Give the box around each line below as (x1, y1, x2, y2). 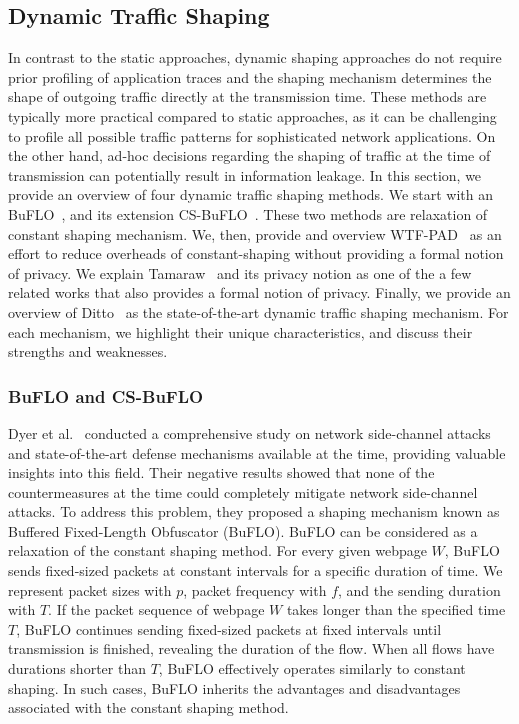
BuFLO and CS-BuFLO (8, 383, 204, 408)
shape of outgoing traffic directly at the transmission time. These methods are (8, 86, 487, 107)
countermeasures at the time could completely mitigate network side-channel (8, 481, 478, 502)
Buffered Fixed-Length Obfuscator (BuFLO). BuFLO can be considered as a (8, 520, 478, 541)
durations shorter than (8, 658, 146, 679)
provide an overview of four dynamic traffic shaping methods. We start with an (8, 184, 494, 205)
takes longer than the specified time (286, 599, 506, 620)
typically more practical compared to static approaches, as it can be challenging (8, 105, 497, 126)
